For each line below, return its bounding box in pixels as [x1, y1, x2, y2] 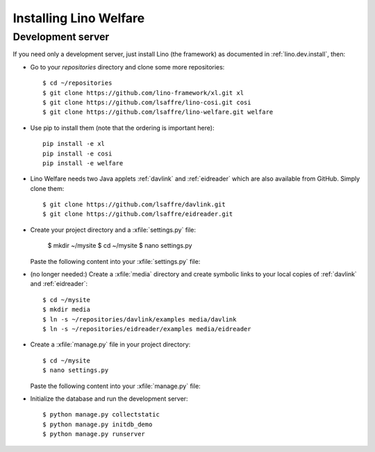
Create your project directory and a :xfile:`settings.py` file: [30, 226, 197, 234]
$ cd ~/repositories [42, 79, 112, 87]
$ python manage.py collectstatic [42, 410, 160, 419]
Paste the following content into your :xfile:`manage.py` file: [30, 382, 201, 390]
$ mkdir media [42, 305, 90, 314]
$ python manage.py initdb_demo [42, 420, 153, 428]
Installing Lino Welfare [12, 10, 145, 26]
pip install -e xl [42, 140, 106, 148]
